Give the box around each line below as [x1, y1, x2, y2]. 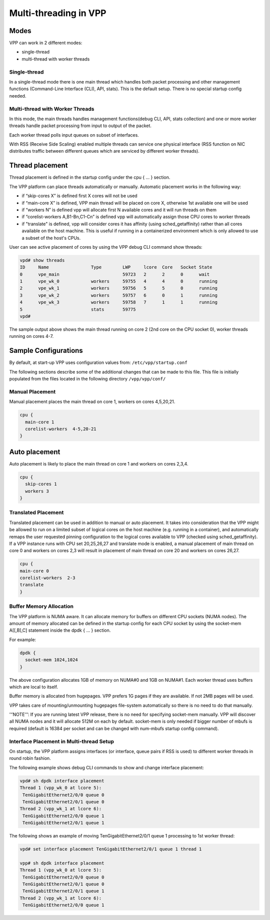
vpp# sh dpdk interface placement [19, 860, 104, 866]
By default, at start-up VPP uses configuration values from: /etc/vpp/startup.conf [9, 359, 187, 365]
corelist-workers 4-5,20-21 [25, 426, 97, 431]
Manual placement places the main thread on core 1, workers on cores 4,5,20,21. [9, 398, 175, 405]
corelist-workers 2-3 [19, 575, 75, 581]
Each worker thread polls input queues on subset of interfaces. [9, 132, 139, 138]
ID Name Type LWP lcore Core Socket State [19, 264, 212, 270]
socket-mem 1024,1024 [25, 657, 78, 663]
